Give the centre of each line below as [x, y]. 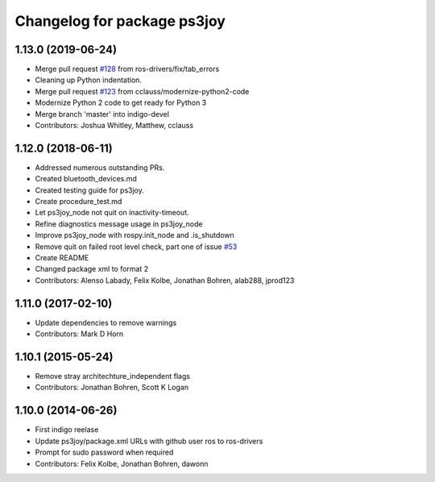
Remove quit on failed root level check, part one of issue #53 [136, 247]
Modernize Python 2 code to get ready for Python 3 [121, 103]
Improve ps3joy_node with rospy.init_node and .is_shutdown [135, 235]
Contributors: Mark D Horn [79, 334]
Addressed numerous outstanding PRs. [100, 167]
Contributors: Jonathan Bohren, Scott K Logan [112, 388]
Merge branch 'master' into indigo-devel [102, 114]
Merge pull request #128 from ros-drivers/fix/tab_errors [127, 69]
